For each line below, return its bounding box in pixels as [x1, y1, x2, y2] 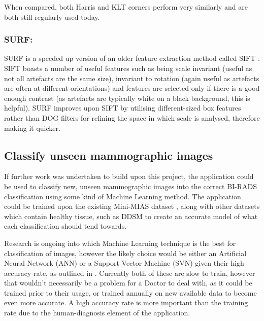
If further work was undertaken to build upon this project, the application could [4, 171, 254, 182]
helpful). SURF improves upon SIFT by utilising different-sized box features [4, 102, 241, 113]
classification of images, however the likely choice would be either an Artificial [4, 247, 247, 258]
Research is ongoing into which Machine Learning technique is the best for [4, 237, 236, 248]
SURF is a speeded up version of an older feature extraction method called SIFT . [4, 53, 260, 63]
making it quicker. [4, 122, 60, 133]
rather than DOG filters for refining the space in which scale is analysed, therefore [4, 112, 260, 123]
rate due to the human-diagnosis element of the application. [4, 307, 190, 318]
